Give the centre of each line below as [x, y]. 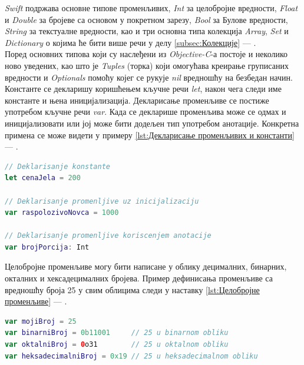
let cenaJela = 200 [43, 178]
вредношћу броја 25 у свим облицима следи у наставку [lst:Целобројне [132, 289]
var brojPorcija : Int [47, 247]
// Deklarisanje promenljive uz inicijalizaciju [102, 201]
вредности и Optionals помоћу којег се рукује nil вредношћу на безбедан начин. [149, 77]
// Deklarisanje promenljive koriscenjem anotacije [108, 236]
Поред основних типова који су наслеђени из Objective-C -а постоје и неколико [146, 54]
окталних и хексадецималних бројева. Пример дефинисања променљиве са [139, 278]
